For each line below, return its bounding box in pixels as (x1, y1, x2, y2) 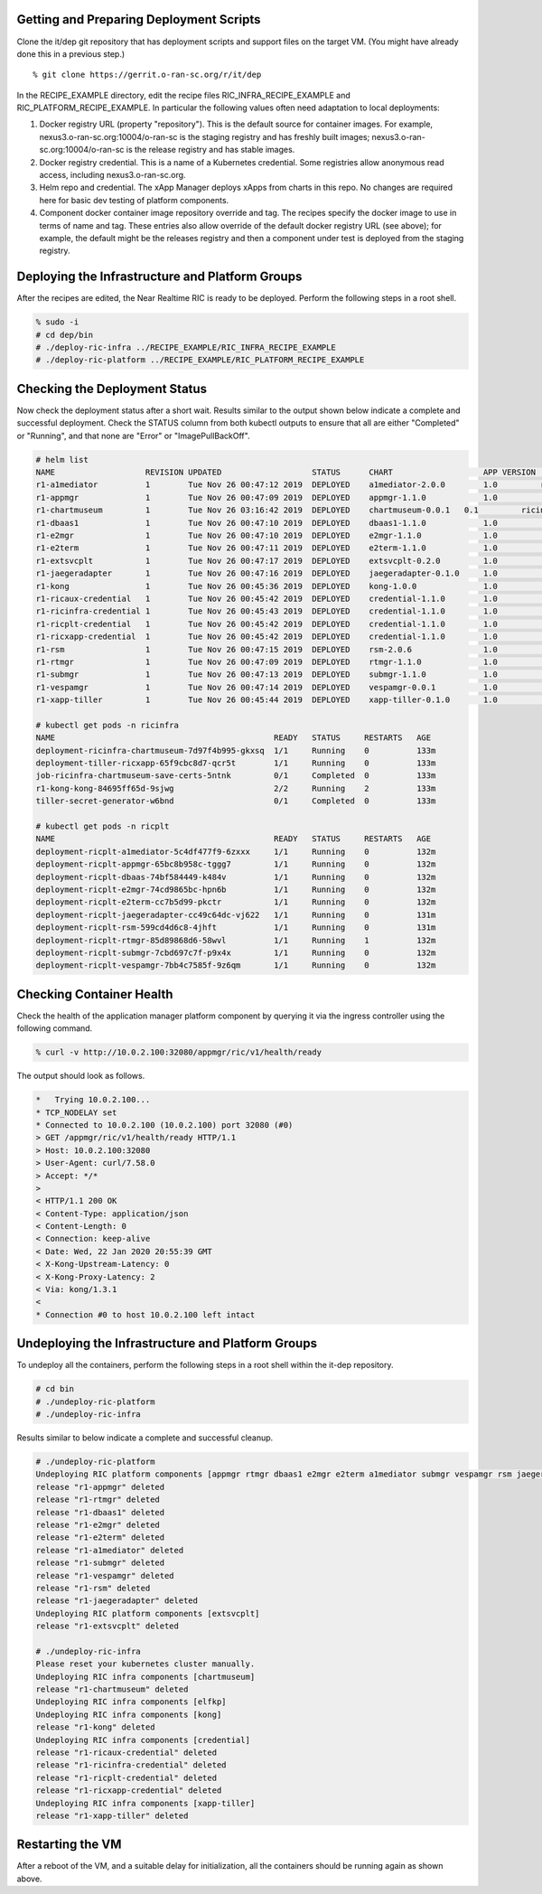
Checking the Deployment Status (16, 380, 208, 397)
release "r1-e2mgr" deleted (35, 1520, 160, 1530)
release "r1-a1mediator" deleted (35, 1545, 184, 1555)
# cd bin (35, 1383, 75, 1394)
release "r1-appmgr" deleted (35, 1482, 165, 1492)
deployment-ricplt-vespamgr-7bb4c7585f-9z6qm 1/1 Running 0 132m (35, 961, 436, 970)
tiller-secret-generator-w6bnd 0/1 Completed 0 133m (35, 796, 436, 806)
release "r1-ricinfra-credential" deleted (35, 1760, 227, 1770)
